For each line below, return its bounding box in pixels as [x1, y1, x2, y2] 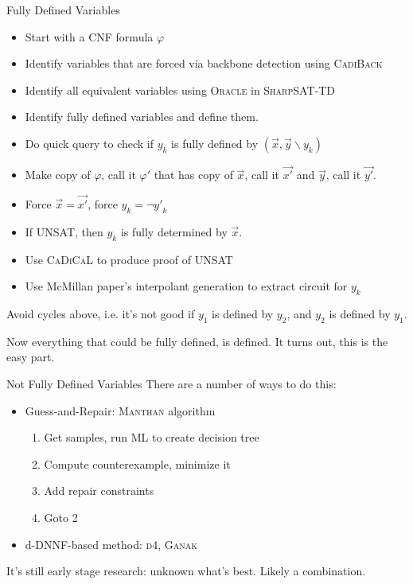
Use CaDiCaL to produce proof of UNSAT [25, 251, 233, 267]
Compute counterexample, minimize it [44, 455, 231, 472]
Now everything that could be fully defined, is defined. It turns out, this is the [6, 333, 388, 349]
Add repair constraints [44, 482, 154, 499]
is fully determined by [120, 223, 228, 239]
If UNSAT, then [25, 223, 103, 239]
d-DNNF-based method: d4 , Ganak [25, 535, 198, 552]
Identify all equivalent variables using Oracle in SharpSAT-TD [25, 81, 335, 98]
